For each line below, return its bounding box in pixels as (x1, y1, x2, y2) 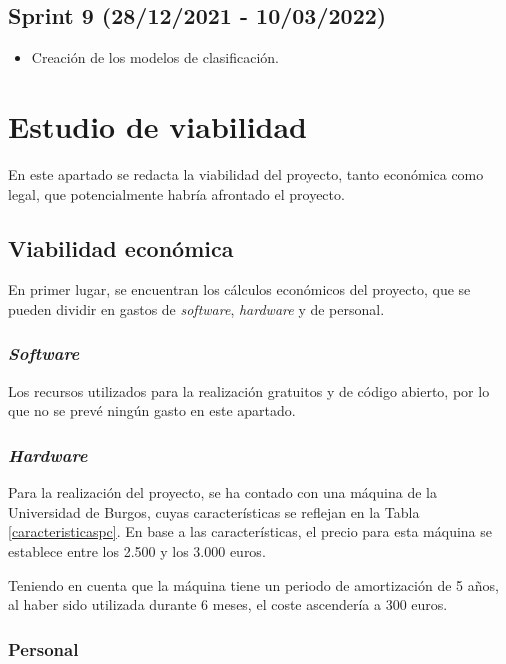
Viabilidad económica (8, 232, 234, 263)
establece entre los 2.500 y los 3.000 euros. (8, 540, 266, 561)
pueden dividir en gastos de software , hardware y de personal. (8, 298, 385, 319)
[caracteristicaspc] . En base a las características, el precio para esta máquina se (8, 521, 492, 542)
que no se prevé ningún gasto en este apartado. (8, 400, 296, 421)
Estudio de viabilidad (8, 105, 308, 146)
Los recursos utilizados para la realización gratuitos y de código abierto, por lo (8, 380, 490, 401)
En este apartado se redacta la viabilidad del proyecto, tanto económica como (8, 163, 484, 184)
